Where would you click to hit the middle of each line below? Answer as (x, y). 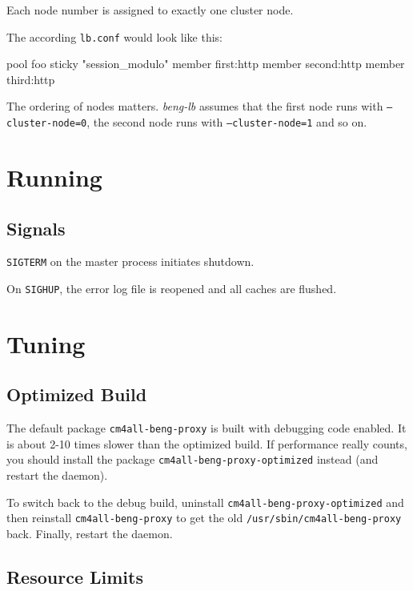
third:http (31, 79)
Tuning (46, 343)
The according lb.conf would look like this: (114, 36)
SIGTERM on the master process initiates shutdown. (130, 261)
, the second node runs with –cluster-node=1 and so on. (227, 122)
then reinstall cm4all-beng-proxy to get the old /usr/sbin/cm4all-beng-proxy (204, 518)
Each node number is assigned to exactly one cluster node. (150, 10)
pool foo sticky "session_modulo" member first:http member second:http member (206, 64)
